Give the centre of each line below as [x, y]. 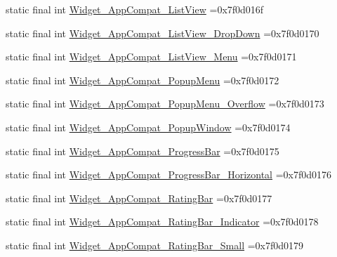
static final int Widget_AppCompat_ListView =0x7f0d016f [135, 9]
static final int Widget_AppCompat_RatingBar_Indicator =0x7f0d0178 [162, 222]
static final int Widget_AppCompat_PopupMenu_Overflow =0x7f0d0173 [165, 104]
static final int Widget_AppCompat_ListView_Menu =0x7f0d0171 [151, 57]
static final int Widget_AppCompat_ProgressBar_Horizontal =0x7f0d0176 [168, 174]
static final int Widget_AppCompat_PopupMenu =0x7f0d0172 [143, 80]
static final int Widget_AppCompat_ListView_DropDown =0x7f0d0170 [163, 33]
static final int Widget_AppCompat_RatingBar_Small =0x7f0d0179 [155, 245]
